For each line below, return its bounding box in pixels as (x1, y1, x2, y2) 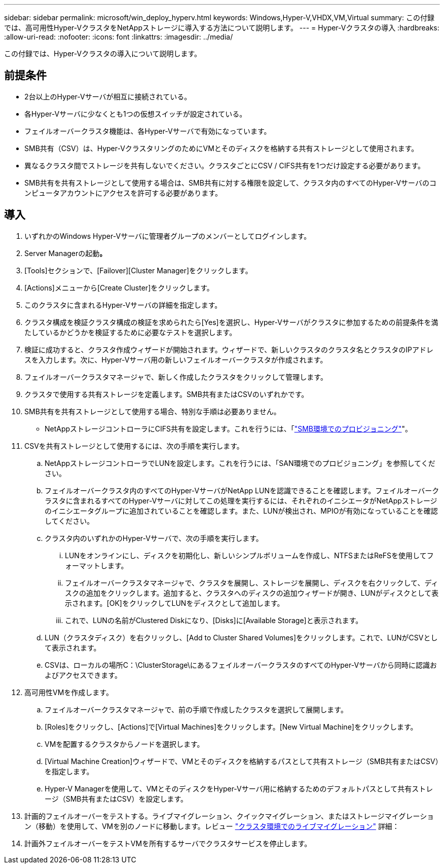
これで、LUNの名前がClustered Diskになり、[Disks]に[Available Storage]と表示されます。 (65, 616, 363, 625)
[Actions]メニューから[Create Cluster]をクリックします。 (24, 283, 214, 292)
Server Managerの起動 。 (24, 248, 107, 258)
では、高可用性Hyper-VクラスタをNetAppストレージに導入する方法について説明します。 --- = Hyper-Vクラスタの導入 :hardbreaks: (4, 23, 439, 32)
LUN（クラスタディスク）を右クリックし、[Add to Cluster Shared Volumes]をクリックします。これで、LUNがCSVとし (45, 633, 438, 642)
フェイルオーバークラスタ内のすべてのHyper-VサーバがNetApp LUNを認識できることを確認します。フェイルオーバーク (45, 486, 439, 495)
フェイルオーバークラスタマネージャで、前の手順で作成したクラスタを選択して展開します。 (45, 705, 348, 714)
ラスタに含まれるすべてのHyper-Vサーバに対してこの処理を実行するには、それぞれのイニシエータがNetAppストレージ (45, 496, 437, 505)
